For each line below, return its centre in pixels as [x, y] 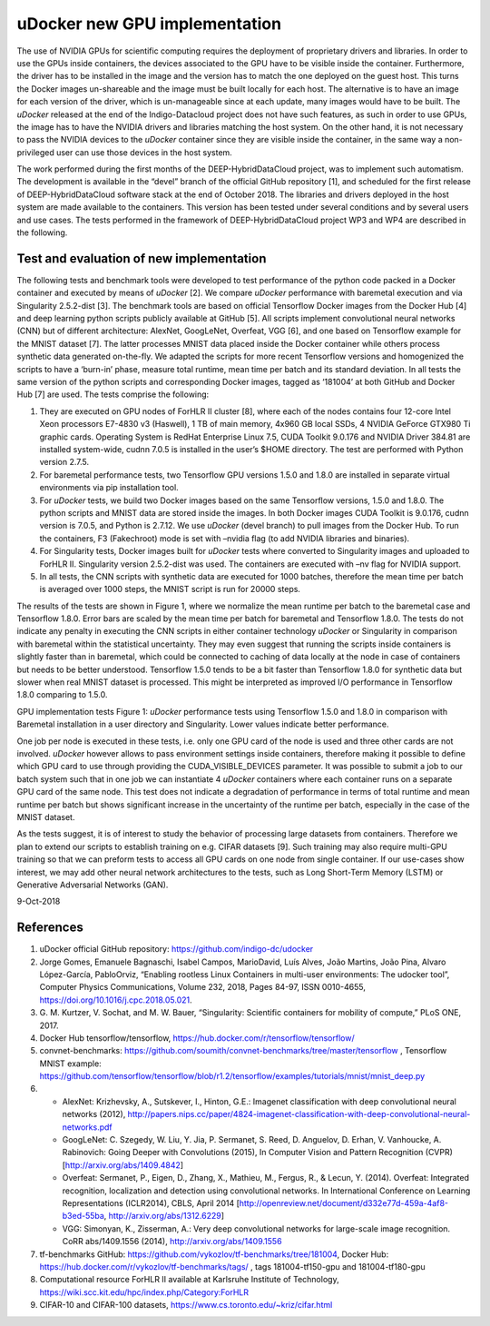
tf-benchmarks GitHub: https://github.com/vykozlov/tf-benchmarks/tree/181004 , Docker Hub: [214, 1254]
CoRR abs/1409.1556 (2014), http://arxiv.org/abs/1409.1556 [172, 1242]
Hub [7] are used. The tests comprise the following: [113, 394]
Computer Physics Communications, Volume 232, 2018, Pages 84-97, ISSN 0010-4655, [203, 987]
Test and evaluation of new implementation [142, 258]
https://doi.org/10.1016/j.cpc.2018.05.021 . [116, 1000]
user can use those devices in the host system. [144, 152]
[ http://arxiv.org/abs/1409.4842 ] [123, 1165]
